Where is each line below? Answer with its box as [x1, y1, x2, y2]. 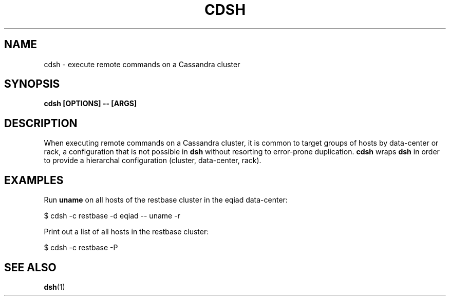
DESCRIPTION [4, 116, 78, 130]
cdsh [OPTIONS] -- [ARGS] [44, 99, 137, 108]
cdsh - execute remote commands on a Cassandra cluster [44, 59, 240, 69]
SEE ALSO [4, 261, 57, 274]
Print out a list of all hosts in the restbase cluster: [44, 227, 209, 236]
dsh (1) [44, 282, 65, 291]
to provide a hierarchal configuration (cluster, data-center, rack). [44, 156, 261, 165]
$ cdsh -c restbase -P [44, 243, 118, 252]
